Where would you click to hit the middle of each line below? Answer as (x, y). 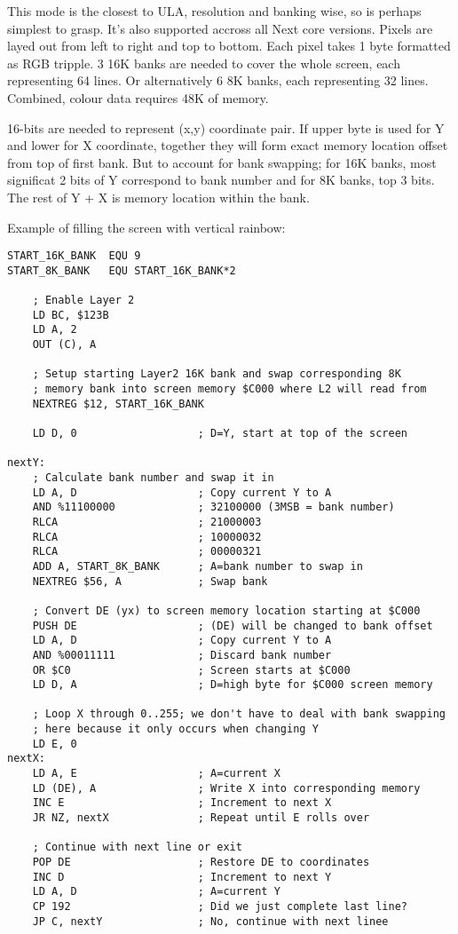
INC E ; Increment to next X (182, 803)
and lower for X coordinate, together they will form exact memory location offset (228, 145)
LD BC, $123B (71, 315)
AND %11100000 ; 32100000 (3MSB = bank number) (213, 507)
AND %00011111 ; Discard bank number (182, 655)
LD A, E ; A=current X (156, 774)
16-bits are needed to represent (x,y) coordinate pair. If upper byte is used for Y (226, 127)
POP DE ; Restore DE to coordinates (201, 863)
